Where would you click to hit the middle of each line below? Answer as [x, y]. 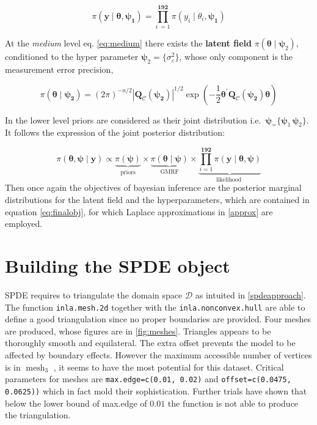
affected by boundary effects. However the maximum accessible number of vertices [158, 355]
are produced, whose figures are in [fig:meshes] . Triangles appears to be [138, 331]
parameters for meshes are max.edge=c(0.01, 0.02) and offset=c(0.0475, [148, 379]
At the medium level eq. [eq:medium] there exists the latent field [128, 43]
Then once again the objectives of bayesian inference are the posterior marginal [153, 187]
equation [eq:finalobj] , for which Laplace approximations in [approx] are [139, 211]
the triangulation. [38, 415]
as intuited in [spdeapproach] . [250, 294]
